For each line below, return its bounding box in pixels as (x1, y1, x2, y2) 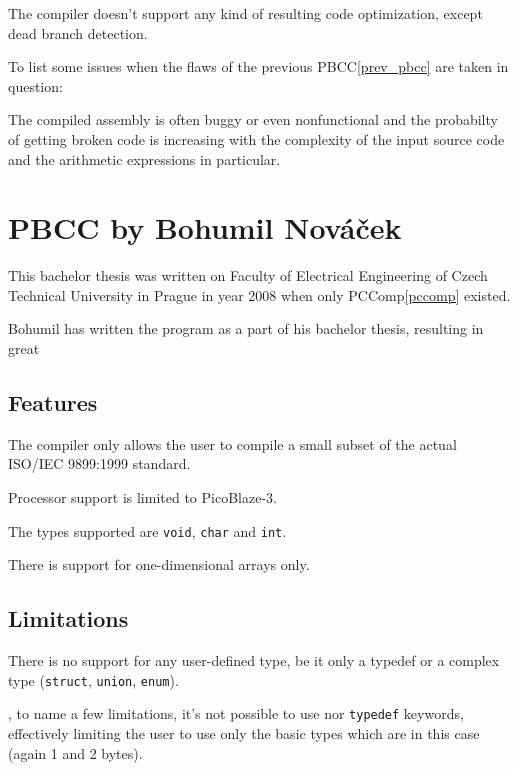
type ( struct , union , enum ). (8, 669, 179, 690)
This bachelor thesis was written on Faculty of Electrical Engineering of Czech (8, 265, 488, 286)
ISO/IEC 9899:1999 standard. (8, 453, 191, 474)
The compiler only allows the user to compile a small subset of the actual (8, 433, 457, 454)
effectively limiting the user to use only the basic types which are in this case (8, 723, 480, 743)
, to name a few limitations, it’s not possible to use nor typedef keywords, (8, 703, 464, 724)
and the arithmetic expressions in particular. (8, 148, 281, 169)
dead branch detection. (8, 22, 148, 43)
